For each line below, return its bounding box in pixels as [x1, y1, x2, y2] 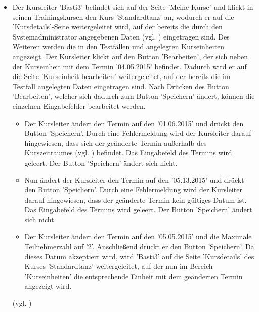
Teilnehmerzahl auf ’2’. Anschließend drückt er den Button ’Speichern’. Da [24, 241, 254, 252]
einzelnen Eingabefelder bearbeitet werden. [12, 100, 146, 111]
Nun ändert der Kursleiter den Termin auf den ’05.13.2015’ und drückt [24, 174, 244, 185]
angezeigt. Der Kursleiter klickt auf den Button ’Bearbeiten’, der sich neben [12, 51, 248, 61]
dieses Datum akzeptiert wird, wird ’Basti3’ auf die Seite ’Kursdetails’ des [24, 251, 254, 261]
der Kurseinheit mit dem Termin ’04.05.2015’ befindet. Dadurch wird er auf [12, 61, 247, 71]
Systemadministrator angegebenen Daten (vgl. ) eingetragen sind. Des [12, 31, 230, 42]
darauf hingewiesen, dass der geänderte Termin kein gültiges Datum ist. [24, 194, 247, 205]
